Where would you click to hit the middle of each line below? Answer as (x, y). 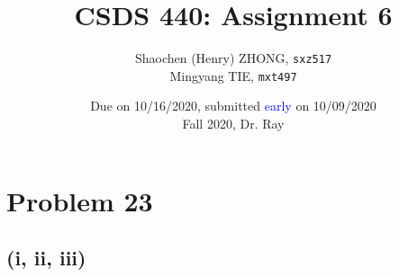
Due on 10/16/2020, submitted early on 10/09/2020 (233, 106)
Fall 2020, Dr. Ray (233, 124)
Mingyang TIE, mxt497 (233, 75)
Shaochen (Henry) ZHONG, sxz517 (233, 58)
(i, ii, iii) (46, 258)
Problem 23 (80, 200)
